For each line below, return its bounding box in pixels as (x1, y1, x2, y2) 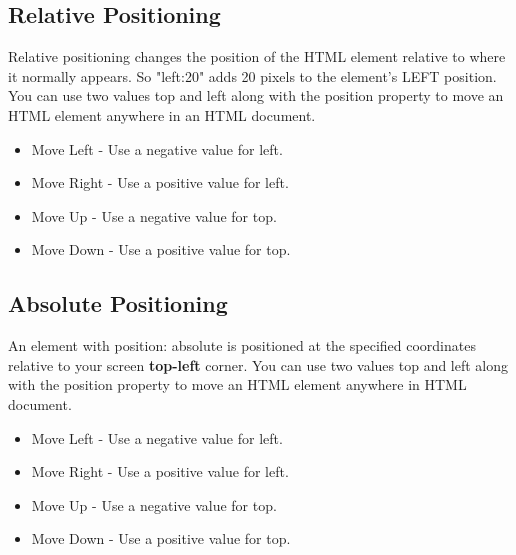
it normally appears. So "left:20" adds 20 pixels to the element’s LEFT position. (8, 65, 497, 86)
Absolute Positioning (8, 288, 228, 319)
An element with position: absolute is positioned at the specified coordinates (8, 335, 476, 356)
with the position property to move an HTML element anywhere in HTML (8, 374, 467, 395)
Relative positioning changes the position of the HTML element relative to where (8, 46, 506, 67)
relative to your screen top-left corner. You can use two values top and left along (8, 354, 509, 375)
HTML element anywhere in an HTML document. (8, 104, 316, 125)
